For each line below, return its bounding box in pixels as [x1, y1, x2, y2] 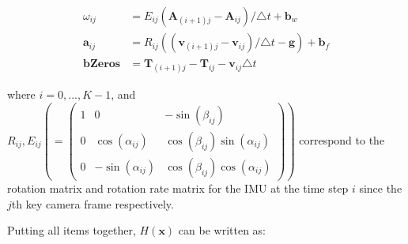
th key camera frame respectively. [11, 195, 174, 212]
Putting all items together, [7, 222, 136, 238]
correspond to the [299, 131, 385, 148]
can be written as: [178, 222, 266, 238]
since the [359, 180, 402, 197]
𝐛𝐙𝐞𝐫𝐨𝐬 [83, 58, 121, 70]
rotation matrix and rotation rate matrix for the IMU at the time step [7, 180, 349, 197]
